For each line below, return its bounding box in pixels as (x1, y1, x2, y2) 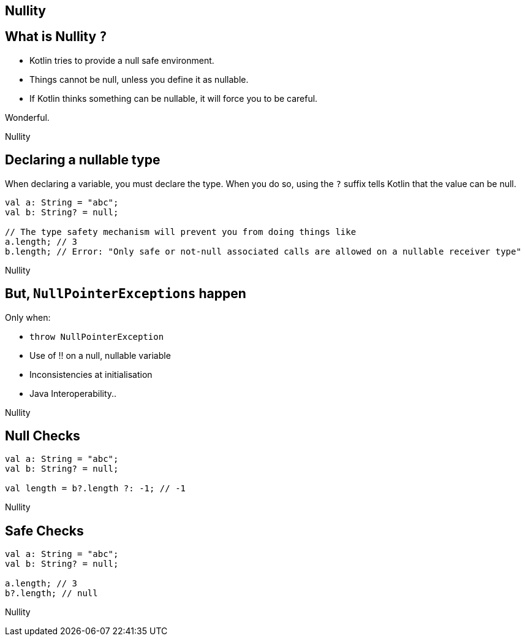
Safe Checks (5, 523, 84, 539)
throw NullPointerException (29, 331, 164, 342)
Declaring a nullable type (5, 152, 161, 168)
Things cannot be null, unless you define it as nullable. (29, 74, 249, 85)
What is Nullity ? (5, 29, 107, 45)
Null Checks (5, 428, 80, 443)
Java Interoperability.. (29, 388, 117, 399)
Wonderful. (5, 112, 50, 123)
